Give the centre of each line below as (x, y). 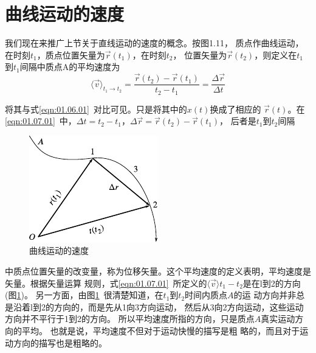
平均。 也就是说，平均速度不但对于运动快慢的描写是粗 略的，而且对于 (161, 330)
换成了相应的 (235, 109)
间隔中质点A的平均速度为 (70, 67)
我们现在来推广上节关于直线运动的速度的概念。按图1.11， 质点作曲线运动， (154, 43)
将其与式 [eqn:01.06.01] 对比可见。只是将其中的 (96, 109)
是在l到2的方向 (272, 283)
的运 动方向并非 (265, 295)
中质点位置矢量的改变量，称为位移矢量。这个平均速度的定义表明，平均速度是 (158, 271)
